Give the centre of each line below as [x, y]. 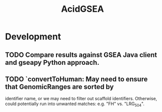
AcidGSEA [82, 9]
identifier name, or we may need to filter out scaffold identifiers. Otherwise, [81, 99]
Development [33, 37]
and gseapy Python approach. [52, 62]
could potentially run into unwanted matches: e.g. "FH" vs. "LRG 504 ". [75, 104]
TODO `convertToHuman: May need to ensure [77, 79]
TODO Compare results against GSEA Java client [81, 55]
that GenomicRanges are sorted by [59, 87]
